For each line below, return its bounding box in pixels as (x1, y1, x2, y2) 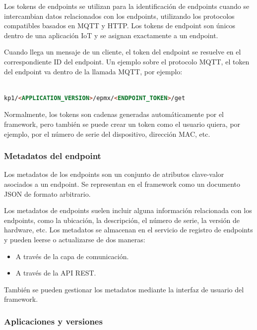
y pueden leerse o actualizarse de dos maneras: (4, 234, 145, 244)
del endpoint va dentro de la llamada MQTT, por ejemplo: (4, 66, 183, 76)
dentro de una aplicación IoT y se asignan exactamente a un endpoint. (4, 30, 218, 40)
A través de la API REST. (15, 268, 96, 278)
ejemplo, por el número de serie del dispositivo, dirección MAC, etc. (4, 128, 210, 139)
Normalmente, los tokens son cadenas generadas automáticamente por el (4, 109, 224, 119)
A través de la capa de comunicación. (15, 251, 129, 261)
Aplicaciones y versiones (4, 315, 103, 327)
